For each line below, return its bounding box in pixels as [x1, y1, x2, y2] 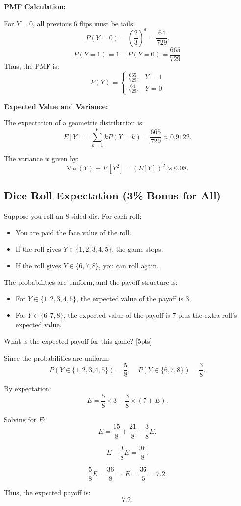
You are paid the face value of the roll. [15, 227, 131, 237]
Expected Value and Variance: [4, 101, 108, 111]
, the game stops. [112, 244, 163, 254]
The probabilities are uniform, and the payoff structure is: [4, 277, 178, 287]
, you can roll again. [98, 260, 159, 270]
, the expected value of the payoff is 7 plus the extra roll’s [63, 309, 237, 320]
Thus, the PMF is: [4, 60, 59, 71]
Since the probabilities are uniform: [4, 352, 110, 363]
